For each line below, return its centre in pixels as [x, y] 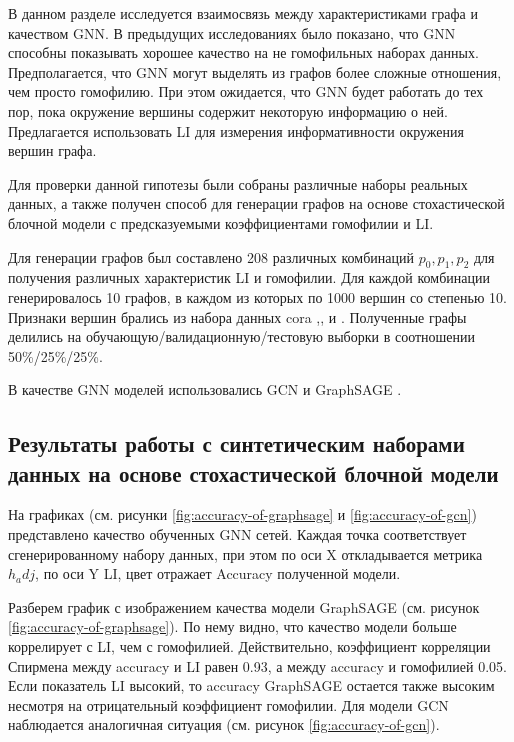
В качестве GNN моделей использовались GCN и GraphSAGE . [205, 389]
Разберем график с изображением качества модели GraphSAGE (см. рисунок [244, 606]
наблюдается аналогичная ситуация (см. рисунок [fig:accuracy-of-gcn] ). [224, 724]
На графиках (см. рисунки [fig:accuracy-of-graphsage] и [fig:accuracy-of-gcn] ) [242, 514]
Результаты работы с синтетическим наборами [236, 443]
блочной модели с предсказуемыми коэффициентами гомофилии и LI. [221, 222]
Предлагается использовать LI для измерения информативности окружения [236, 130]
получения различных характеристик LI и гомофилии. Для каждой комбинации [249, 277]
